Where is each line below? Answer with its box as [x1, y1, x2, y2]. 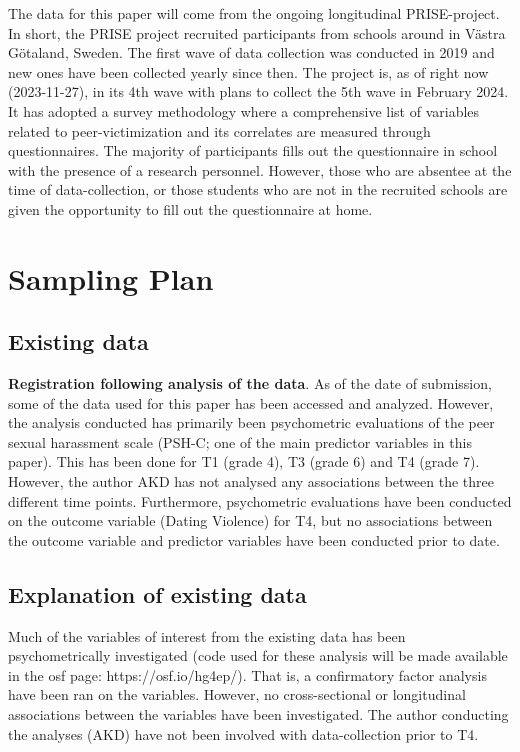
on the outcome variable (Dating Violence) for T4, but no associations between [8, 510, 493, 531]
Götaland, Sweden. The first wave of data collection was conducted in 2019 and [8, 42, 495, 63]
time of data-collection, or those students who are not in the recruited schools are [8, 179, 508, 200]
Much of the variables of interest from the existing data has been [8, 625, 406, 646]
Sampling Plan [8, 257, 214, 298]
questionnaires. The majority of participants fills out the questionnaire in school [8, 140, 498, 161]
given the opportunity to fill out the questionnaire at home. [8, 198, 373, 219]
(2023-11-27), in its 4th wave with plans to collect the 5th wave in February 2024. [8, 81, 509, 102]
